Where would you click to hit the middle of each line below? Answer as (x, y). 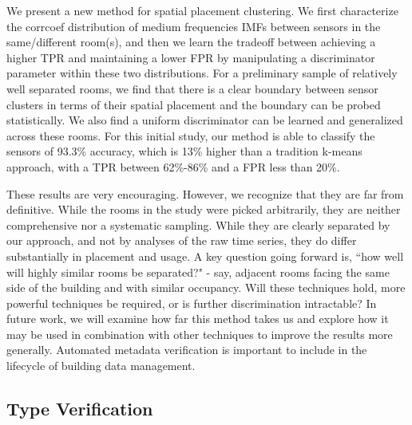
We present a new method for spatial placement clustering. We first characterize (202, 10)
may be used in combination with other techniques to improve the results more (200, 334)
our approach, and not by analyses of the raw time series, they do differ (182, 240)
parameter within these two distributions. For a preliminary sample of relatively (202, 73)
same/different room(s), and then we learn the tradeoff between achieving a (191, 42)
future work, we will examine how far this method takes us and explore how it (198, 319)
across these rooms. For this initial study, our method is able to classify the (191, 135)
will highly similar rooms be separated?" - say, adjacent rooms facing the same (198, 272)
